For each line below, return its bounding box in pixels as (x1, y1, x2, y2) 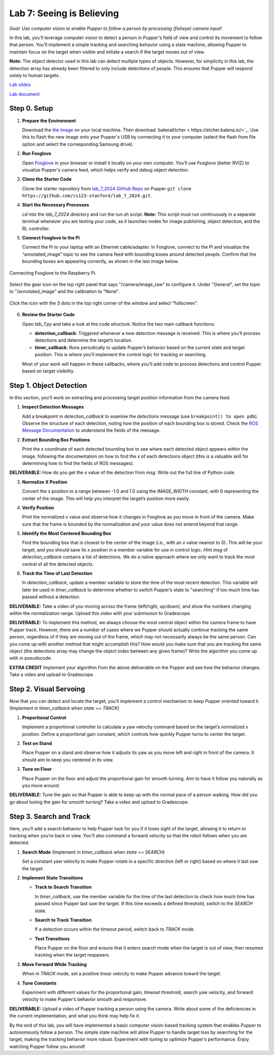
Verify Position (22, 504, 54, 511)
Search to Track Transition (35, 916, 92, 923)
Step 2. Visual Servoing (9, 685, 85, 693)
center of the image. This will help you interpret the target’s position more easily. (22, 495, 190, 501)
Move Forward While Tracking (22, 961, 87, 967)
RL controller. (22, 225, 50, 231)
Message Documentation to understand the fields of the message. (22, 427, 161, 433)
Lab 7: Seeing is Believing (9, 8, 119, 19)
